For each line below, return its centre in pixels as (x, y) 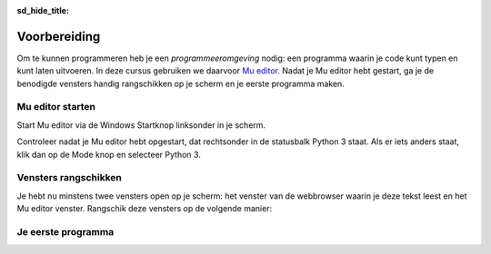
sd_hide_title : (43, 10)
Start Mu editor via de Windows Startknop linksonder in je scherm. (141, 125)
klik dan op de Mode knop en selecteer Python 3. (109, 154)
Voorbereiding (59, 36)
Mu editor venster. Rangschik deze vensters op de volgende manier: (145, 209)
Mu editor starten (56, 107)
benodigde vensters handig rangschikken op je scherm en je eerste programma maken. (180, 83)
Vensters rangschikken (69, 178)
